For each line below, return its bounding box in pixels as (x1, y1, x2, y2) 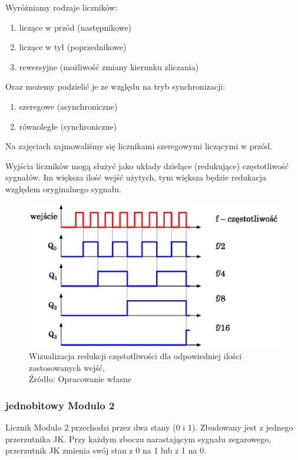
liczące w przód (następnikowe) (19, 21, 132, 33)
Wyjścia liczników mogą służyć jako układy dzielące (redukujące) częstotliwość (5, 159, 289, 172)
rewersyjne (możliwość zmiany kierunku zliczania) (19, 60, 199, 73)
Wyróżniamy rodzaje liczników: (5, 1, 118, 13)
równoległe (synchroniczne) (19, 120, 117, 132)
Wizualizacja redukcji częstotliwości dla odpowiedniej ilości (29, 350, 242, 362)
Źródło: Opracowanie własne (29, 373, 132, 385)
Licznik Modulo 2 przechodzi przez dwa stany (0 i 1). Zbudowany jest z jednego (5, 421, 293, 433)
